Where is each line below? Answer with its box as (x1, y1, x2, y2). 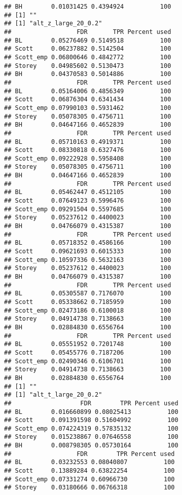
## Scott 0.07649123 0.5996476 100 (4, 197, 171, 205)
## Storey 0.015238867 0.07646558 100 (4, 433, 178, 441)
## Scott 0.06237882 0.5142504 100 (4, 45, 171, 53)
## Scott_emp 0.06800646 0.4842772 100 (4, 53, 171, 61)
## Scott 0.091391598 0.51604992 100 (4, 416, 178, 424)
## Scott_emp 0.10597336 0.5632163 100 (4, 256, 171, 263)
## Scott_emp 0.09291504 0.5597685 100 (4, 205, 171, 213)
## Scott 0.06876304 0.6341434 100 (4, 96, 171, 103)
